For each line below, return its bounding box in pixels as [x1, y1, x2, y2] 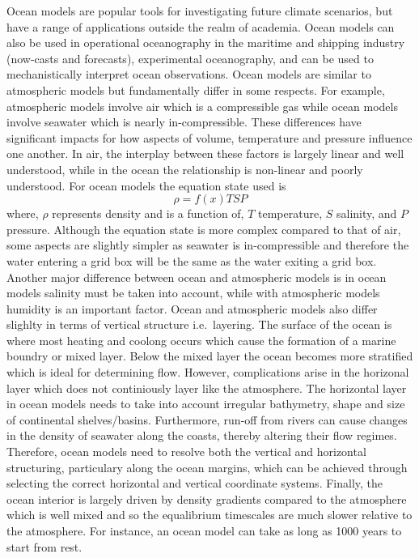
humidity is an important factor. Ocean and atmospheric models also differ [6, 300, 378, 317]
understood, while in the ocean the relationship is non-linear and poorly [6, 160, 363, 177]
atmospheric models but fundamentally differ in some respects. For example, [6, 81, 385, 98]
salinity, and [336, 205, 397, 222]
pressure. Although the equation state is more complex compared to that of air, [6, 220, 401, 237]
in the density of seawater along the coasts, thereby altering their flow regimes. [6, 427, 397, 444]
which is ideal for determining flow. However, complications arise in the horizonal [6, 364, 409, 381]
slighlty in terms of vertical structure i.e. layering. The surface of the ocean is [6, 316, 392, 333]
